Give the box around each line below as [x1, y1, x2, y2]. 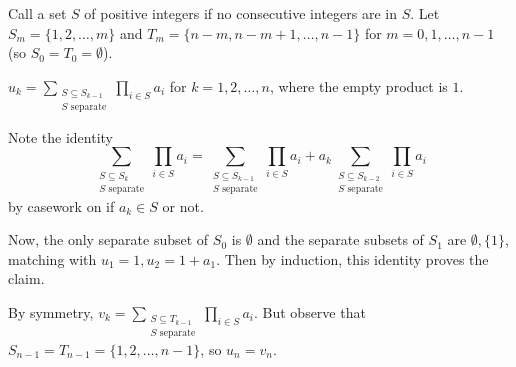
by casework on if [8, 195, 115, 216]
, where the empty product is [269, 75, 448, 96]
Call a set [8, 3, 67, 23]
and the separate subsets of [257, 229, 424, 250]
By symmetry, [8, 301, 94, 322]
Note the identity [8, 126, 113, 147]
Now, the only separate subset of [8, 229, 209, 250]
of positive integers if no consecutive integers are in [84, 3, 397, 23]
